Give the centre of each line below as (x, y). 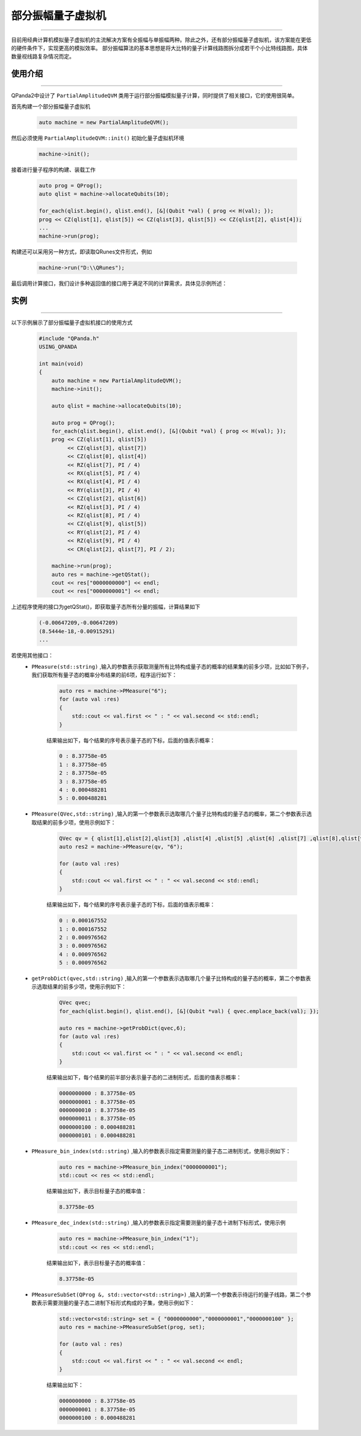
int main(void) (61, 364)
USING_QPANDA (58, 347)
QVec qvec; (75, 1003)
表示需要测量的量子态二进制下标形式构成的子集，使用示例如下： (116, 1303)
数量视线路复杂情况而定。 (43, 57)
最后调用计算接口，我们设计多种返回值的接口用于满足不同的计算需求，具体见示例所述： (119, 284)
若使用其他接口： (32, 655)
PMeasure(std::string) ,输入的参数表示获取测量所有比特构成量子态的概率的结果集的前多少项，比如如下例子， (172, 666)
